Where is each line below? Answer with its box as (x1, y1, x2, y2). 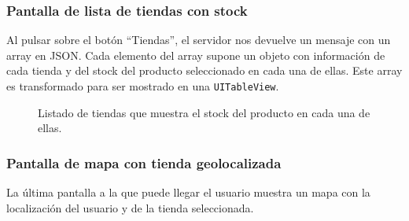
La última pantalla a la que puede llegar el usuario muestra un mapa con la (6, 184, 370, 201)
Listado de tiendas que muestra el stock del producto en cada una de (38, 104, 370, 120)
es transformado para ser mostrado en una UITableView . (6, 78, 279, 94)
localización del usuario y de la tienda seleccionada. (6, 199, 254, 215)
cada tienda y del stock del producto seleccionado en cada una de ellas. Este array (6, 62, 403, 79)
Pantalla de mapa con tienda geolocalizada (6, 153, 282, 172)
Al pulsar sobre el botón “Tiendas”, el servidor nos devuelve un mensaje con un (6, 31, 391, 48)
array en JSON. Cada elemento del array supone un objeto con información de (6, 46, 385, 63)
